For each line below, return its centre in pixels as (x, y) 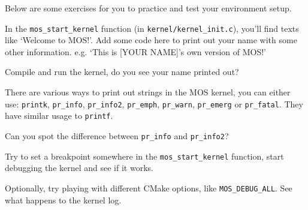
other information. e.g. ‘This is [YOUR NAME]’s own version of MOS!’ (136, 51)
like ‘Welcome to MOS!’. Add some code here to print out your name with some (151, 40)
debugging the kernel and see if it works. (79, 168)
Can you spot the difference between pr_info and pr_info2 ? (117, 135)
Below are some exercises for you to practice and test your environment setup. (148, 8)
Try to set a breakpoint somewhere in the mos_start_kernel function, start (144, 156)
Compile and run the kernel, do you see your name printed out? (122, 72)
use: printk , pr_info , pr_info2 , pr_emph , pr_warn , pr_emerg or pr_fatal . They (154, 103)
